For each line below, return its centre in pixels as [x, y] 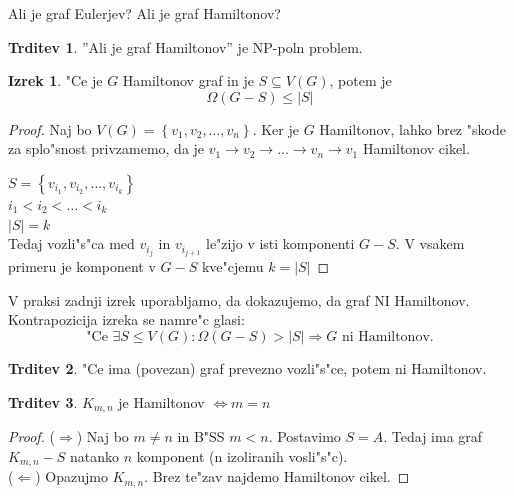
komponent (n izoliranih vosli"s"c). [242, 455]
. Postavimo [304, 436]
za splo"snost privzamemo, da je [106, 148]
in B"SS [201, 436]
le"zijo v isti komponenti [280, 243]
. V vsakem [430, 243]
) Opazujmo [71, 476]
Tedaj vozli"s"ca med [71, 243]
